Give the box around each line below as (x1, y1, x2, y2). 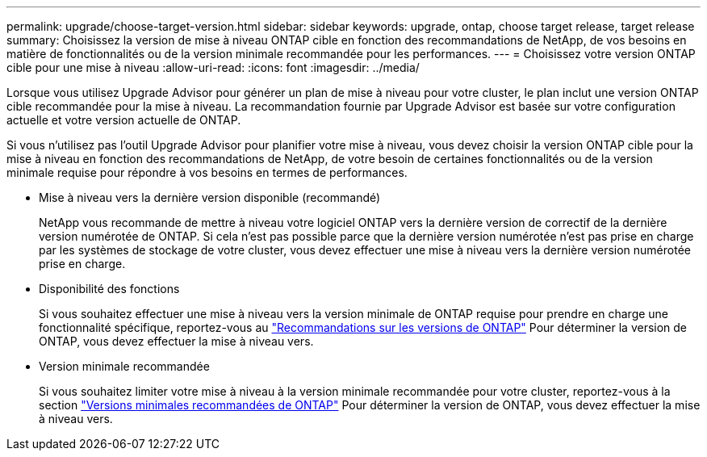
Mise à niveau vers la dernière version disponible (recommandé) (39, 191, 381, 204)
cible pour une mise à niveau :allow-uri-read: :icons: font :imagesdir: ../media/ (6, 61, 420, 74)
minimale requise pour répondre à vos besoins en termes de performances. (6, 166, 408, 179)
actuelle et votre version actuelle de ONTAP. (6, 113, 241, 127)
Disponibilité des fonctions (39, 282, 180, 296)
